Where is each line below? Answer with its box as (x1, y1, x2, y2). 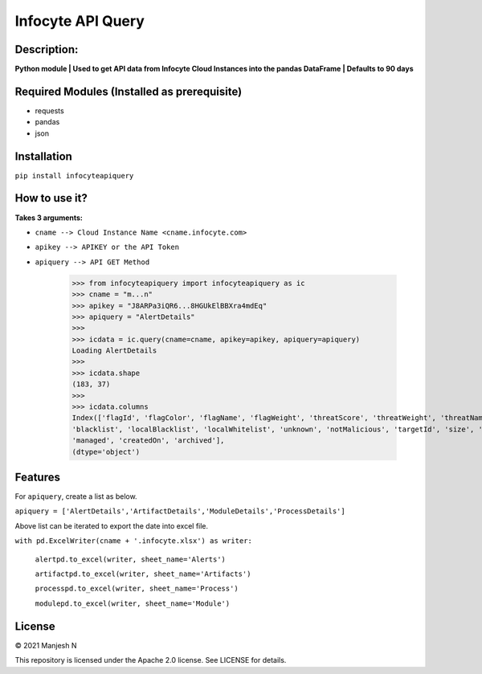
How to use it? (14, 191, 88, 205)
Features (14, 470, 60, 484)
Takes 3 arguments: (14, 213, 84, 223)
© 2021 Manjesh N (14, 640, 77, 650)
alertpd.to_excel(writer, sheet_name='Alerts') (35, 554, 227, 564)
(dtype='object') (71, 447, 141, 456)
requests (35, 105, 64, 116)
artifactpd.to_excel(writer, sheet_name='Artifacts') (35, 570, 251, 578)
